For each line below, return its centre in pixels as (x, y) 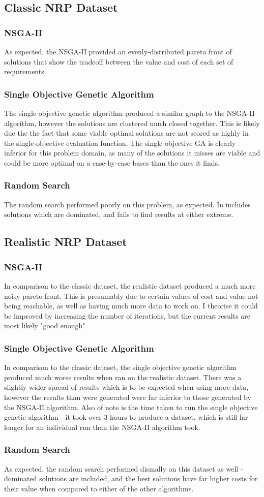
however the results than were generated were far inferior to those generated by (128, 397)
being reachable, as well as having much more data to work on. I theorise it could (131, 306)
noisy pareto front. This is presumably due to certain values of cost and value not (131, 296)
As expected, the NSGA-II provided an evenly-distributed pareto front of (118, 51)
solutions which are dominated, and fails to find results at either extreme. (119, 214)
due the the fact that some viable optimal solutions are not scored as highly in (126, 133)
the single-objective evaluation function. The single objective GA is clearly (120, 143)
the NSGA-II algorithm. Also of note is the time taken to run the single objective (131, 407)
